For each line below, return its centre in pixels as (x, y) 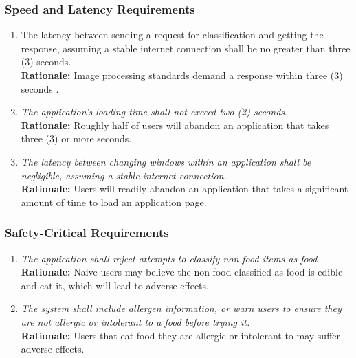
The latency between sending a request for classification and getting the (172, 35)
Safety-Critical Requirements (87, 233)
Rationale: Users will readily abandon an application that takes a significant (185, 189)
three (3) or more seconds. (76, 138)
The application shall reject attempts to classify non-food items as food (169, 258)
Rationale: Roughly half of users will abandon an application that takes (175, 125)
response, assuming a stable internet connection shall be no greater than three (186, 48)
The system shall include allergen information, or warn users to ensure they (181, 308)
